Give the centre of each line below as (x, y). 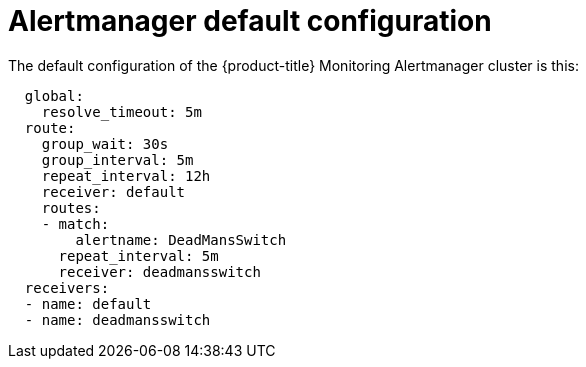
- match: (75, 223)
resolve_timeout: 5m (121, 111)
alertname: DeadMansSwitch (181, 239)
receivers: (67, 287)
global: (54, 95)
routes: (71, 207)
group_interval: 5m (117, 159)
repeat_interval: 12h (126, 175)
